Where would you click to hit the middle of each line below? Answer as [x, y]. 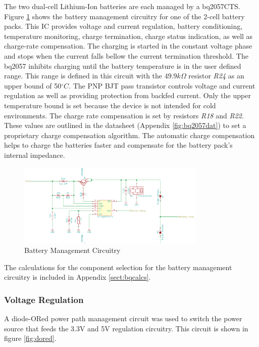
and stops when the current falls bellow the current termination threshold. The [126, 55]
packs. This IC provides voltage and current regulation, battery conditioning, [123, 26]
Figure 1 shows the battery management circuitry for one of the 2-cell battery [124, 16]
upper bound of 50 [33, 85]
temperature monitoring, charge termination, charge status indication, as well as [128, 36]
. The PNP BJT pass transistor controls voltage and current [162, 85]
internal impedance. [35, 155]
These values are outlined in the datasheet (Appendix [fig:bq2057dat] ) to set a [125, 125]
